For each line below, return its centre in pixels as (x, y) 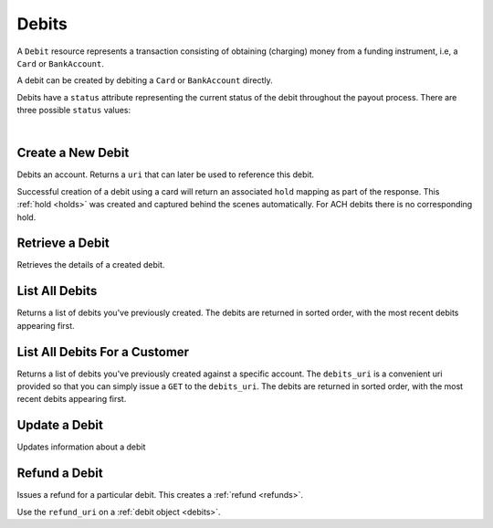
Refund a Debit (60, 474)
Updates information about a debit (81, 447)
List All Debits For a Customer (103, 352)
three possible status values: (74, 111)
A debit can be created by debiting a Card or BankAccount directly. (145, 80)
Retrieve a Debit (63, 243)
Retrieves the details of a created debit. (91, 265)
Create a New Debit (73, 153)
